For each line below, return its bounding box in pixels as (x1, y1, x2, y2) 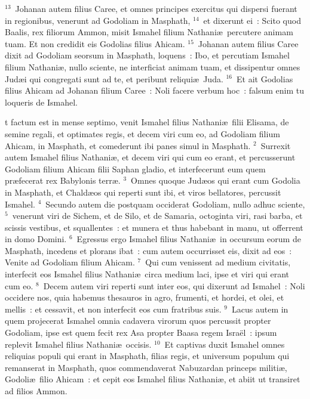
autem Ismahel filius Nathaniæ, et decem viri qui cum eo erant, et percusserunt (5, 151, 296, 163)
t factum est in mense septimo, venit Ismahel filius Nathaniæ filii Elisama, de (5, 116, 289, 128)
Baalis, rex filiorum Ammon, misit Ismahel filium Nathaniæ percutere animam (5, 26, 293, 38)
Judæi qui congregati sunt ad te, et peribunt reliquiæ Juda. (5, 72, 223, 85)
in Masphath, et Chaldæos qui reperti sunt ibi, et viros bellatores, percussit (5, 185, 281, 198)
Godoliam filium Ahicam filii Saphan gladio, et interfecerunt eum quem (5, 162, 266, 175)
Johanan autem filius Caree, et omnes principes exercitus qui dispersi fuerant (15, 2, 297, 14)
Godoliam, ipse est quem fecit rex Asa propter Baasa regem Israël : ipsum (5, 326, 277, 339)
